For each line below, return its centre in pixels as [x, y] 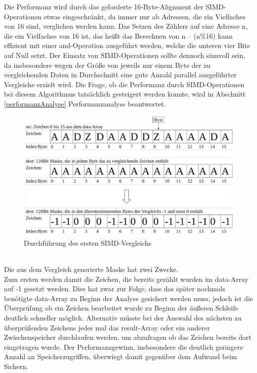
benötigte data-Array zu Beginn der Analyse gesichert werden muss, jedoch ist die [128, 298]
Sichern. [16, 366]
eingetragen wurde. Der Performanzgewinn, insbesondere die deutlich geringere [124, 346]
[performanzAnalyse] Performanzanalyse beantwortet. [85, 103]
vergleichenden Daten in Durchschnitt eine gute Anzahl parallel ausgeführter [120, 75]
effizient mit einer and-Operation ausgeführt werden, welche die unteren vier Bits [127, 45]
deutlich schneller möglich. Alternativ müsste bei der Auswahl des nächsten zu [123, 317]
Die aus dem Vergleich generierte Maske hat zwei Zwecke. [91, 269]
